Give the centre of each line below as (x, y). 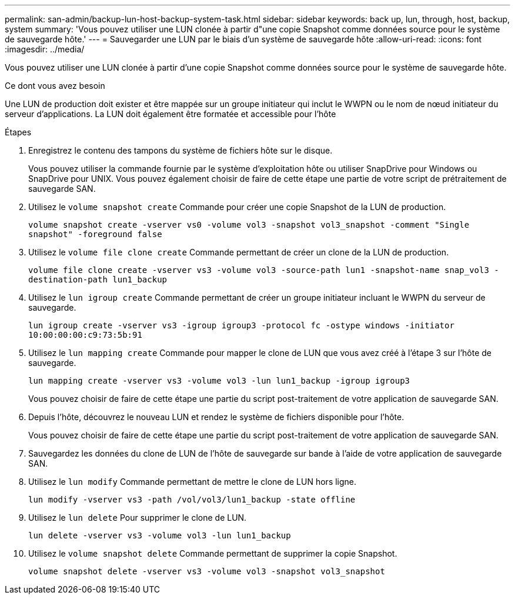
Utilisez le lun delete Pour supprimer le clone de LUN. (138, 518)
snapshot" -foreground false (95, 234)
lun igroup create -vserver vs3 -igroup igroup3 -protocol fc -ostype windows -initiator (241, 325)
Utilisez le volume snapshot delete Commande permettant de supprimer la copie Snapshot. (213, 553)
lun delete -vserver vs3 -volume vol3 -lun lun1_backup (160, 535)
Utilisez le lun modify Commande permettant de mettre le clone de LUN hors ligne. (193, 482)
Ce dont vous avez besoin (55, 86)
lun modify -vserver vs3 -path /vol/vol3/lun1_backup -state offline (192, 500)
